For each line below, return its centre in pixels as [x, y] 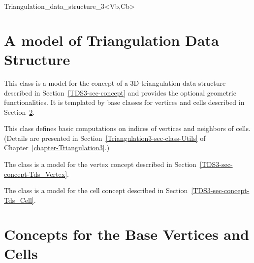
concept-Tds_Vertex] [36, 174]
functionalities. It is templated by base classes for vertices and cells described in [124, 102]
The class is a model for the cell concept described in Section [96, 190]
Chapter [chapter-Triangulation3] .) [57, 148]
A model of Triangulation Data [111, 40]
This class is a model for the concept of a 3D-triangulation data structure [115, 82]
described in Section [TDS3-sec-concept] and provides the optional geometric [120, 92]
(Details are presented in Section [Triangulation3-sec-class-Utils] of [105, 138]
